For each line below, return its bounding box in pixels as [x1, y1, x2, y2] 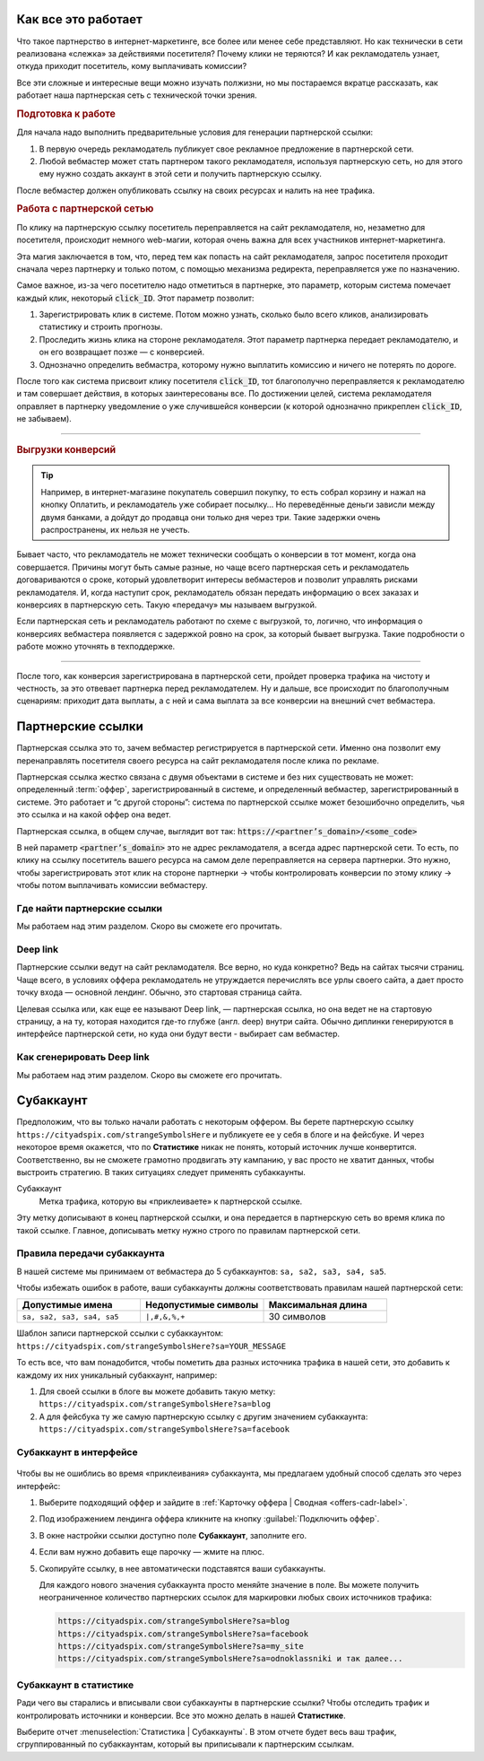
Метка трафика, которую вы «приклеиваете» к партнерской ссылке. [39, 1196, 303, 1207]
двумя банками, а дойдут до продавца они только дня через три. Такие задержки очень [40, 511, 381, 522]
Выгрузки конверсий [16, 443, 117, 456]
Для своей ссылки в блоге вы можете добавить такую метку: [39, 1386, 276, 1397]
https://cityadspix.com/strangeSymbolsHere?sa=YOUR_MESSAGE [16, 1341, 287, 1351]
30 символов [268, 1311, 326, 1323]
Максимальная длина [268, 1299, 367, 1312]
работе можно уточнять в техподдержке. [16, 641, 176, 652]
